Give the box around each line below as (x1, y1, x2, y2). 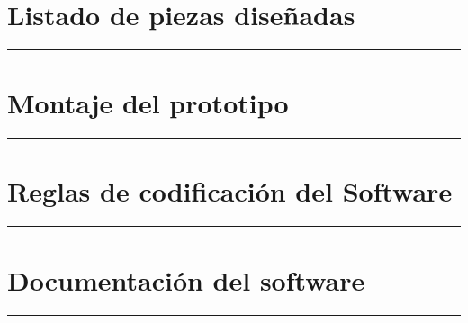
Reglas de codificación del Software (7, 173, 453, 210)
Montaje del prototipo (7, 85, 289, 121)
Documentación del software (7, 261, 365, 298)
